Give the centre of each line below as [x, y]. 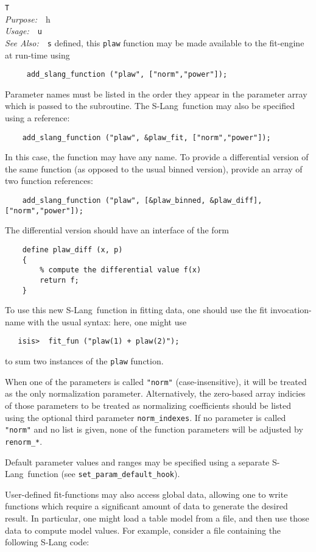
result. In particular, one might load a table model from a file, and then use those [157, 518]
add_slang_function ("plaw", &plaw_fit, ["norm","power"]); [146, 137]
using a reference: [37, 118]
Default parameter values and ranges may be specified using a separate [137, 462]
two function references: [49, 181]
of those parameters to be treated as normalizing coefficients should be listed [148, 405]
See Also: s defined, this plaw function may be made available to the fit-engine [155, 42]
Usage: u [23, 31]
